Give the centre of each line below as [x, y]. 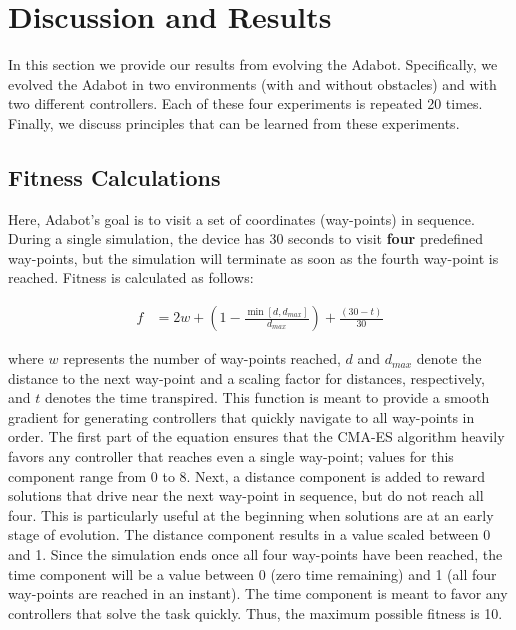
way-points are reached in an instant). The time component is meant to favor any [258, 593]
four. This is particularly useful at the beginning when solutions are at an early [251, 514]
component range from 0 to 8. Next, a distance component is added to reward [247, 475]
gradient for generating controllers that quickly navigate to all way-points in [241, 416]
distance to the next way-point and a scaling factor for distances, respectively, [246, 377]
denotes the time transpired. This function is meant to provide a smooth [267, 397]
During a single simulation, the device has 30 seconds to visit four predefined [245, 238]
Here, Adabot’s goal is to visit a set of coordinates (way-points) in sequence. [241, 218]
